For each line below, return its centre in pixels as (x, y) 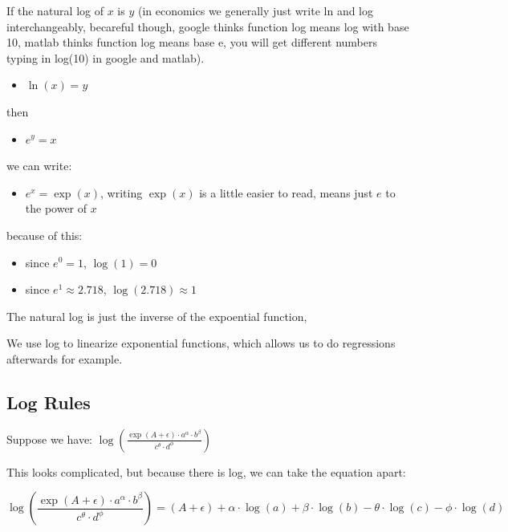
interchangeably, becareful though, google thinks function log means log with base (208, 26)
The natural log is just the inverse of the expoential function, (157, 316)
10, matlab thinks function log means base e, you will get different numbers (192, 42)
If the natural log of (55, 10)
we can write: (39, 166)
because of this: (45, 235)
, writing (122, 192)
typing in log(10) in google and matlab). (106, 57)
